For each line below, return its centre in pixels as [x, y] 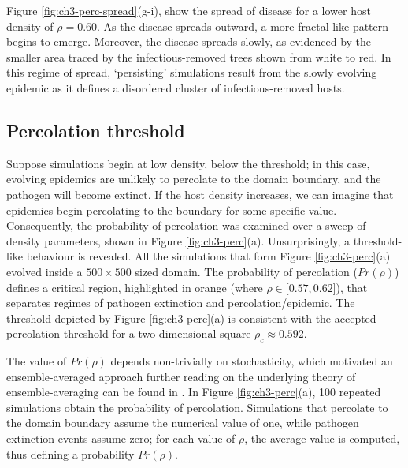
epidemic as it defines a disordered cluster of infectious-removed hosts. [176, 87]
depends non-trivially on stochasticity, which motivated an [252, 361]
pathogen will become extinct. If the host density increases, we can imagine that [200, 194]
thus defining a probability [70, 453]
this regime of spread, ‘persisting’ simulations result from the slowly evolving [192, 72]
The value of [37, 361]
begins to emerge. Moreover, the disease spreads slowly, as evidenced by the [189, 41]
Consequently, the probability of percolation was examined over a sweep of [186, 225]
